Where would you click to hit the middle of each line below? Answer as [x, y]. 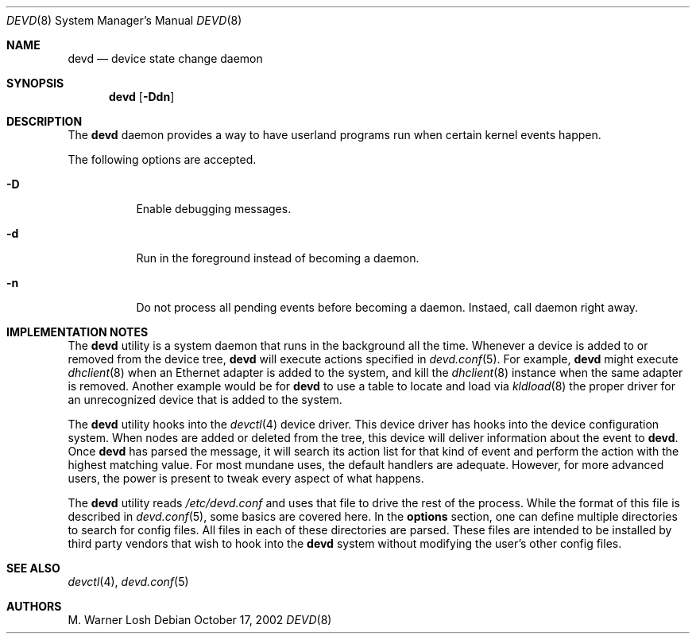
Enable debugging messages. [214, 209]
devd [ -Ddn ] [142, 97]
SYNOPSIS [35, 83]
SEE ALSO [33, 568]
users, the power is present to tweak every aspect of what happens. [246, 478]
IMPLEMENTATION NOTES [77, 332]
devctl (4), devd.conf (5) [128, 582]
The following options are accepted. [162, 159]
